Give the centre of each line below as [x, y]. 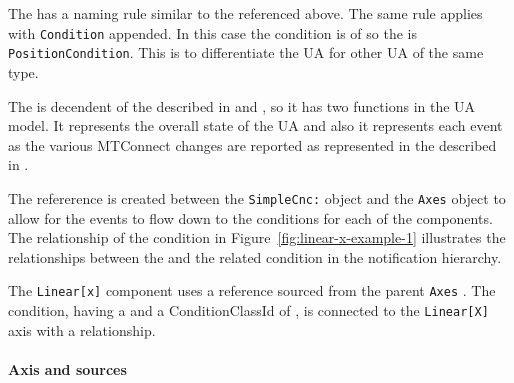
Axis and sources [67, 368]
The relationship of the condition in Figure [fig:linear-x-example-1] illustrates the [257, 237]
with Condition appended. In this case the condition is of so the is [212, 32]
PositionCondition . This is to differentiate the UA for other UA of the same [246, 52]
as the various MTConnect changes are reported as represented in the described [252, 144]
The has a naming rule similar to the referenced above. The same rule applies [245, 13]
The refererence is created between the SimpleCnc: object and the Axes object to [257, 197]
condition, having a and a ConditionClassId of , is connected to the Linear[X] [248, 309]
